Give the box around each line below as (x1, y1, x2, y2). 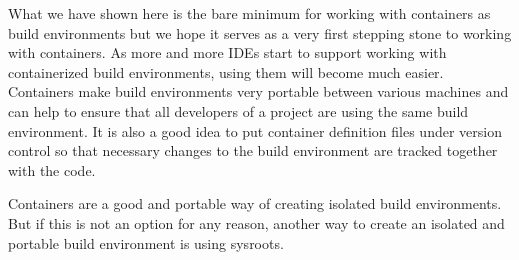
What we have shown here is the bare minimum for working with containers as (8, 3, 491, 23)
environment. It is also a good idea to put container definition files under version (8, 120, 502, 141)
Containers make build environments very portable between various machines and (8, 81, 509, 102)
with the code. (8, 159, 96, 180)
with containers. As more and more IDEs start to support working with (8, 42, 447, 63)
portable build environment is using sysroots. (8, 232, 284, 253)
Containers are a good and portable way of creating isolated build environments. (8, 193, 502, 214)
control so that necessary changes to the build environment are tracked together (8, 140, 498, 161)
